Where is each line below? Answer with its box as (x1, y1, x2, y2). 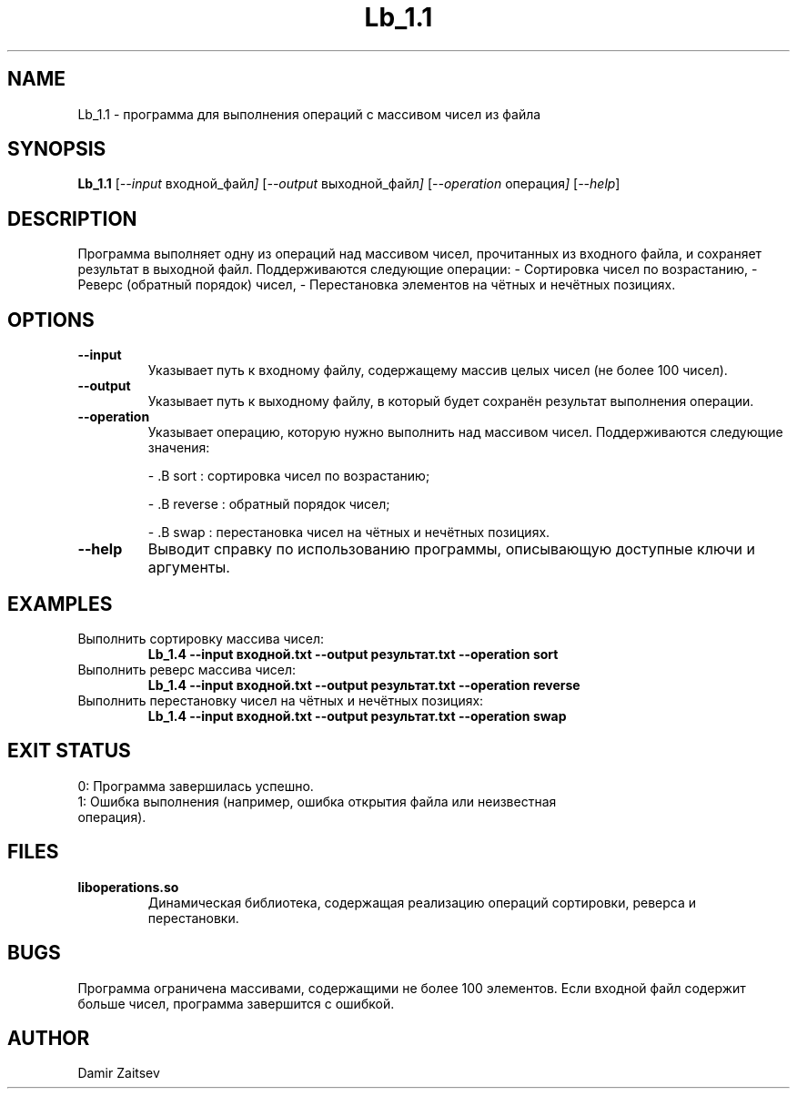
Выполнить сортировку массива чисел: (77, 630, 325, 646)
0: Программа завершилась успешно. (77, 777, 314, 794)
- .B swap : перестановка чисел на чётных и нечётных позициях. (147, 524, 550, 541)
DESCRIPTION (7, 207, 137, 230)
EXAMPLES (7, 592, 113, 615)
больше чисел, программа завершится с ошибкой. (77, 995, 395, 1011)
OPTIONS (7, 308, 95, 331)
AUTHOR (7, 1026, 90, 1050)
